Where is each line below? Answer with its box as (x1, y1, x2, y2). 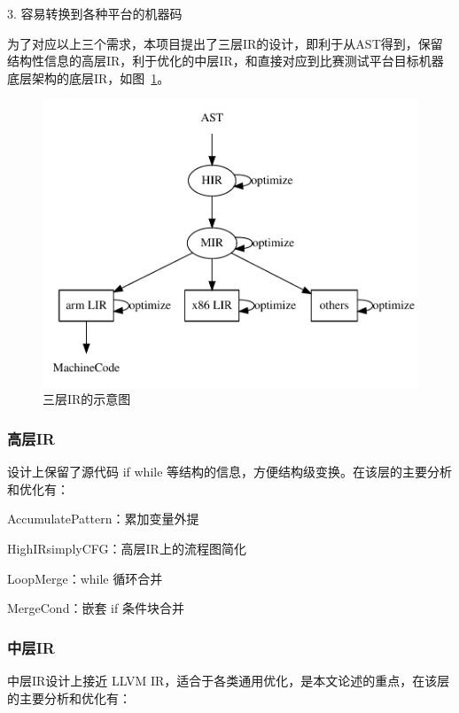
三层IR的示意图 (43, 390, 131, 408)
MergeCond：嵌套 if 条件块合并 (7, 599, 184, 617)
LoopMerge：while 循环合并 (7, 569, 163, 587)
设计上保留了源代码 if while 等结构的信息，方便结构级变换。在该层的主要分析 (7, 462, 453, 481)
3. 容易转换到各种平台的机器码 (7, 4, 183, 22)
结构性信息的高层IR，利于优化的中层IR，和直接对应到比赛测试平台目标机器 (7, 51, 444, 70)
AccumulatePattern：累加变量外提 (7, 509, 199, 528)
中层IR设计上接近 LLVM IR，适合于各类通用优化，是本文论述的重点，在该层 (7, 670, 450, 689)
